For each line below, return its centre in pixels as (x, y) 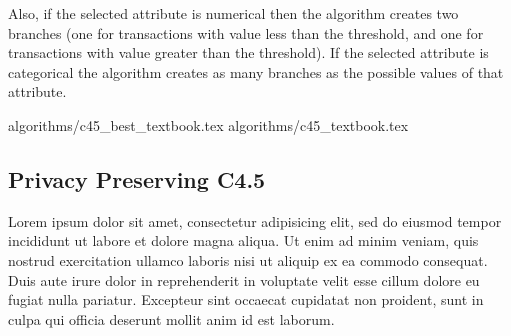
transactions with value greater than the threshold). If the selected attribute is (248, 52)
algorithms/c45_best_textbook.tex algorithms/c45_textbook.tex (208, 124)
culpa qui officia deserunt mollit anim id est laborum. (171, 318)
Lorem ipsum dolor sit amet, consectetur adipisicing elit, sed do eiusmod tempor (255, 220)
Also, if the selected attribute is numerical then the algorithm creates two (233, 13)
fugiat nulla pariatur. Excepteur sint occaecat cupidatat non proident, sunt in (246, 299)
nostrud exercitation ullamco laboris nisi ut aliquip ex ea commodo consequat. (248, 259)
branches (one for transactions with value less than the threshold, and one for (246, 32)
